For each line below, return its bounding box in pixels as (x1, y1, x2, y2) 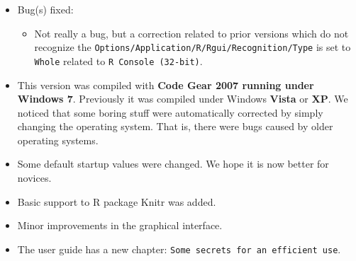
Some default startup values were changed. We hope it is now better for (17, 156, 329, 171)
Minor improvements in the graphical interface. (17, 218, 223, 233)
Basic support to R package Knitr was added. (17, 194, 216, 209)
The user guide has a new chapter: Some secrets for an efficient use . (17, 241, 341, 256)
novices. (17, 170, 52, 185)
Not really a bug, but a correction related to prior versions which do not (34, 25, 349, 40)
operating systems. (17, 132, 99, 147)
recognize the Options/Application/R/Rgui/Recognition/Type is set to (34, 40, 351, 54)
